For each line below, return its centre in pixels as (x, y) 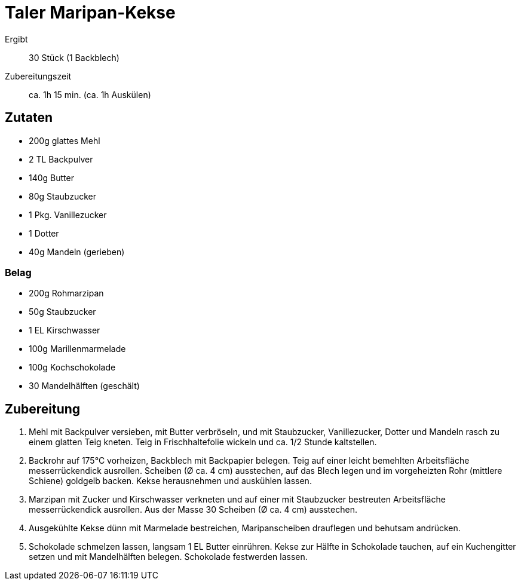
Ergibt (16, 39)
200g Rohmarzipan (66, 293)
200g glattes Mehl (65, 140)
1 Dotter (44, 233)
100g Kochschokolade (72, 367)
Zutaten (29, 118)
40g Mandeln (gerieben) (77, 252)
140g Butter (51, 177)
